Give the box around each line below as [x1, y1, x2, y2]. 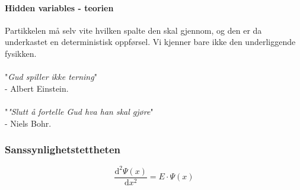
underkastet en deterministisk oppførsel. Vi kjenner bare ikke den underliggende [5, 36, 296, 48]
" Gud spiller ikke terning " [5, 70, 97, 83]
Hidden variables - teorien [5, 1, 114, 14]
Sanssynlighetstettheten [5, 142, 120, 157]
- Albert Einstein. [5, 82, 69, 94]
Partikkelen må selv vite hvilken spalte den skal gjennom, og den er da [5, 24, 262, 36]
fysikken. [5, 47, 37, 59]
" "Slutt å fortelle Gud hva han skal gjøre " [5, 105, 154, 117]
